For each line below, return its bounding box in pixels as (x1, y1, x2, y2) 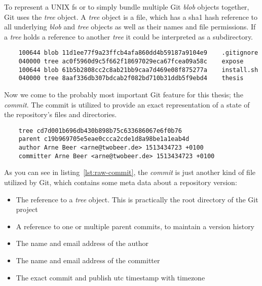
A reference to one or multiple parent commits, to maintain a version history (16, 221, 255, 231)
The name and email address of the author (16, 238, 148, 248)
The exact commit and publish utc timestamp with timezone (16, 272, 205, 282)
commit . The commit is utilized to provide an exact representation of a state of (4, 99, 250, 110)
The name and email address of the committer (16, 255, 160, 265)
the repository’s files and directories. (4, 109, 117, 120)
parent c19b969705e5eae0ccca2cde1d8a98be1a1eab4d (18, 135, 190, 143)
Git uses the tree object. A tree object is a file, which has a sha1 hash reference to (4, 11, 258, 22)
